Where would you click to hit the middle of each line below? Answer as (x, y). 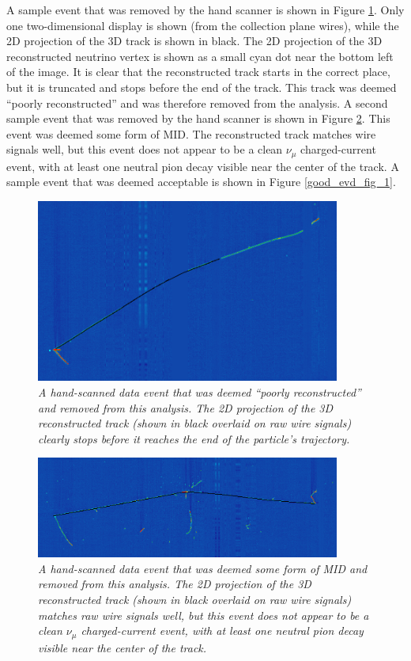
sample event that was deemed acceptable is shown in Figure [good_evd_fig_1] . (201, 182)
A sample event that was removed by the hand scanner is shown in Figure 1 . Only (205, 9)
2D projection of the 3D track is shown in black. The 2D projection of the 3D (194, 41)
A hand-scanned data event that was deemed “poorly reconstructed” (200, 391)
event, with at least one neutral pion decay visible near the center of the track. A (203, 166)
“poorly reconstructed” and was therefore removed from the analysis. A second (197, 103)
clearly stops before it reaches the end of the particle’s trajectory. (194, 438)
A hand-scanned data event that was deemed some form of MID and (203, 568)
